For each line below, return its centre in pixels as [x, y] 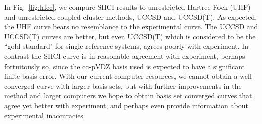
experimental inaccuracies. [45, 115]
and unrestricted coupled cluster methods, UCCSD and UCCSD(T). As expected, [131, 16]
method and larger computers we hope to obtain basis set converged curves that [128, 96]
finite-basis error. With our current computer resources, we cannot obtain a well [128, 76]
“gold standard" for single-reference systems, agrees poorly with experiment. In [126, 46]
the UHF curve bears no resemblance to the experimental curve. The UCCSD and [131, 26]
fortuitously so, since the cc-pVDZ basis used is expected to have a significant [125, 66]
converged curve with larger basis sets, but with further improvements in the [123, 85]
